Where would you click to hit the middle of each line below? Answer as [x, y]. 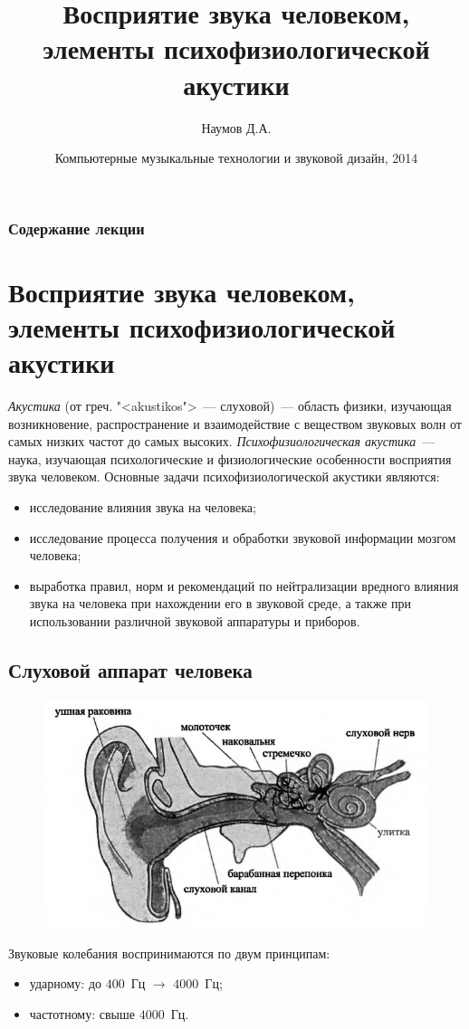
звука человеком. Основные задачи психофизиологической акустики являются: [224, 476]
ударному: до [66, 983]
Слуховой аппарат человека [130, 670]
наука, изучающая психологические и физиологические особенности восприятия [230, 458]
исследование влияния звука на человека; [143, 507]
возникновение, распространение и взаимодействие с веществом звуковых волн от [235, 423]
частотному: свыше [82, 1013]
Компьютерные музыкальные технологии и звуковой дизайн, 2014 [236, 158]
